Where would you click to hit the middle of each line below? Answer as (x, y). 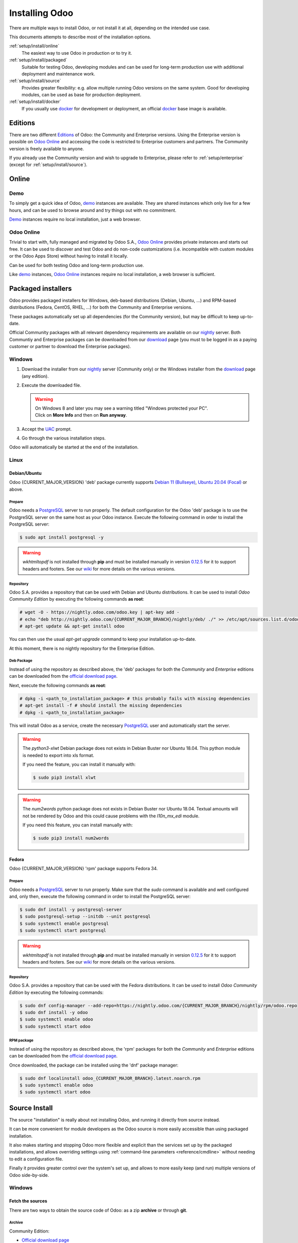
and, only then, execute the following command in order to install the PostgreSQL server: (100, 896)
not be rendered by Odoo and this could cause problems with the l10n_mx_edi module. (111, 816)
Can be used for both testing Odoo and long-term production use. (76, 265)
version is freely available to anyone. (47, 149)
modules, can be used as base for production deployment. (81, 95)
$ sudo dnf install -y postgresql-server (71, 909)
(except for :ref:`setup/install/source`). (48, 165)
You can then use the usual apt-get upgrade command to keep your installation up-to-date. (103, 639)
